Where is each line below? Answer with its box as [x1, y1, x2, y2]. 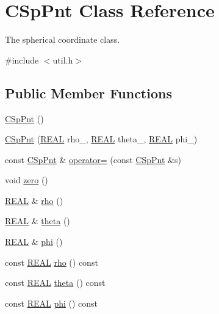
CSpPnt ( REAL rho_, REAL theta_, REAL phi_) [5, 133, 198, 145]
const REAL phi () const [5, 296, 98, 309]
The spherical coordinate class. [5, 33, 120, 46]
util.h [52, 53, 73, 66]
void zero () [5, 173, 48, 186]
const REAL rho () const [5, 255, 98, 268]
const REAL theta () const [5, 276, 106, 289]
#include [5, 53, 39, 66]
